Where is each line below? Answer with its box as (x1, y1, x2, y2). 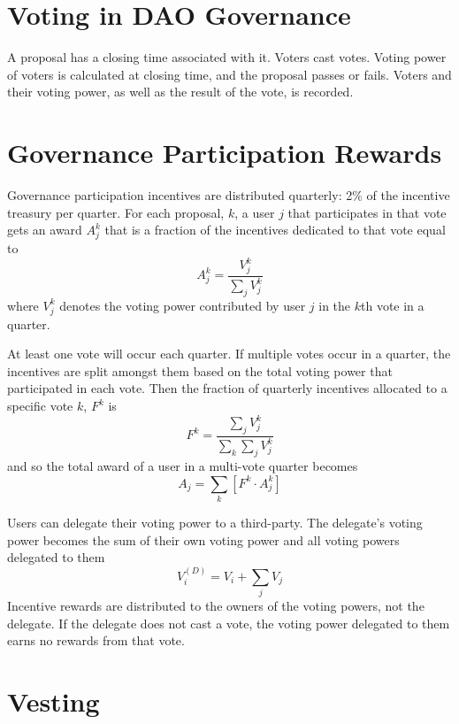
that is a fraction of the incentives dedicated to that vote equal (104, 220, 446, 239)
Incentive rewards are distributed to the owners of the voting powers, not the (7, 596, 425, 614)
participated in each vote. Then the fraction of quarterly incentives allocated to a (7, 379, 448, 397)
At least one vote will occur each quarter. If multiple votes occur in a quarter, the (7, 344, 451, 363)
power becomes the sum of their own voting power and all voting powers (7, 530, 400, 549)
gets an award (7, 220, 82, 239)
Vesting (7, 682, 100, 719)
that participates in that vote (287, 203, 447, 221)
